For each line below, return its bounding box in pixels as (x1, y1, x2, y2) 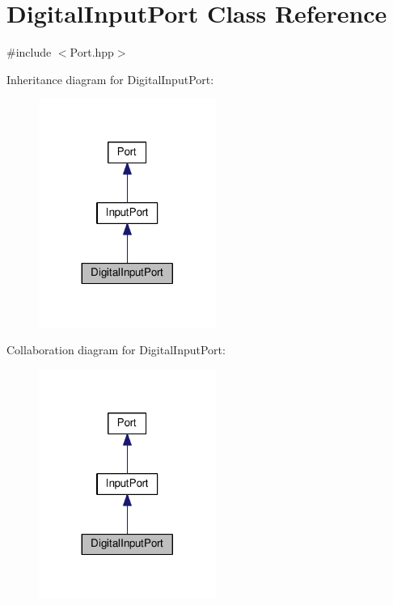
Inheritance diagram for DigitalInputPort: (6, 70, 214, 87)
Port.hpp (70, 44, 114, 61)
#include (6, 44, 52, 61)
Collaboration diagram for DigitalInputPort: (6, 341, 226, 358)
